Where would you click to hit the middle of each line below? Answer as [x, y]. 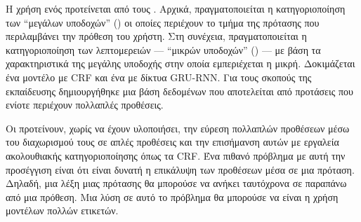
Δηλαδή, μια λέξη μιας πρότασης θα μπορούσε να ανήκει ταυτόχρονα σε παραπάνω [176, 183]
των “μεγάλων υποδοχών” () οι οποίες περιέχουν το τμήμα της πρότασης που [163, 22]
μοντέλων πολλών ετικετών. [62, 210]
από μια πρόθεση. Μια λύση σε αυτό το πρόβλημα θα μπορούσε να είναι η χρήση [172, 196]
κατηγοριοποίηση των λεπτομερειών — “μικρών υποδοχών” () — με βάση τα [163, 49]
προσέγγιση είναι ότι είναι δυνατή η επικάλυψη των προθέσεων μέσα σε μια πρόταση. [180, 169]
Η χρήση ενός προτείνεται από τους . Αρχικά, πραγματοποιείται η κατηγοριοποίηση [176, 8]
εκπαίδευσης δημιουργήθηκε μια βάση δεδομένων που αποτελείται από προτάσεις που [179, 91]
